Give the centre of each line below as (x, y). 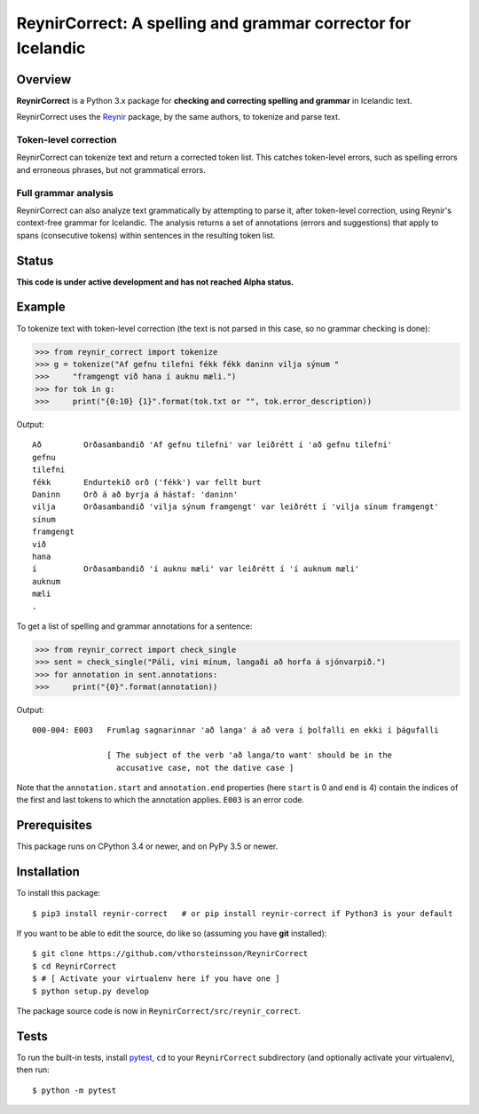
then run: (33, 1070)
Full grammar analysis (65, 192)
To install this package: (59, 893)
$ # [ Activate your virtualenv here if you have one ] (156, 979)
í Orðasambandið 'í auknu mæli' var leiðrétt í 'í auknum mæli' (196, 569)
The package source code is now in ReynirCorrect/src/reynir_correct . (159, 1010)
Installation (48, 872)
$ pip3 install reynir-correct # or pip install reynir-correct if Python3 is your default (243, 913)
